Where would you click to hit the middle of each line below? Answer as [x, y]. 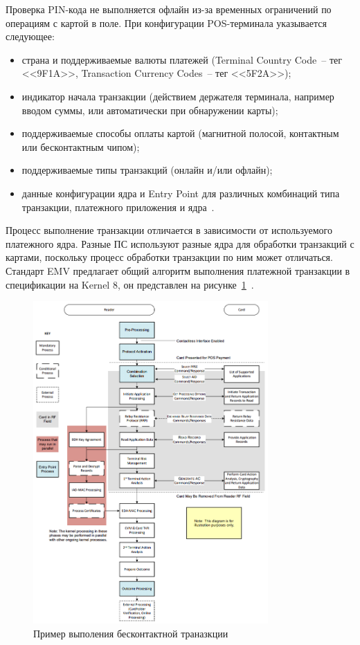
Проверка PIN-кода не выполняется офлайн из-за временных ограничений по [169, 9]
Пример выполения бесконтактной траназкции [131, 633]
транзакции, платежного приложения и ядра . [118, 207]
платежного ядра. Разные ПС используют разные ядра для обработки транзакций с [180, 243]
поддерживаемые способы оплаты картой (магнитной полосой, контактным [180, 133]
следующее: [30, 36]
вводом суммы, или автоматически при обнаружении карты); [150, 110]
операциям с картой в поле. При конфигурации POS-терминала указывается [166, 22]
